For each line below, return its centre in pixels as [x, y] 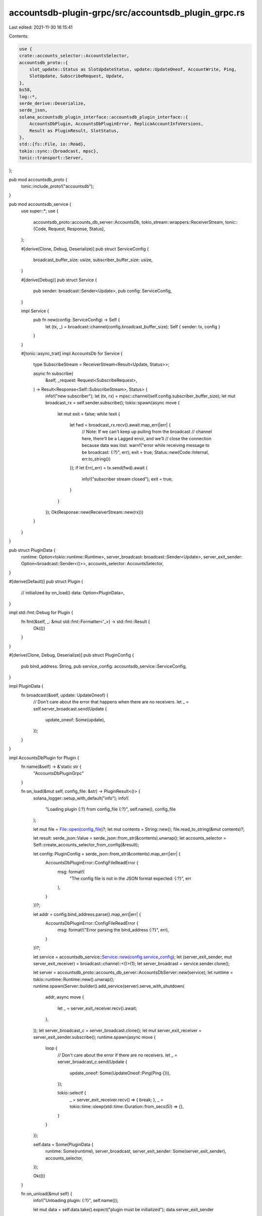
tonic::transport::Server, [51, 158]
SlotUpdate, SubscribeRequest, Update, [77, 76]
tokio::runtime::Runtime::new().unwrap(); [74, 979]
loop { [51, 1048]
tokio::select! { [72, 1093]
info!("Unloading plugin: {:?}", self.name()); [76, 1200]
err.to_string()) [96, 459]
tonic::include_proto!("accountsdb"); [57, 186]
